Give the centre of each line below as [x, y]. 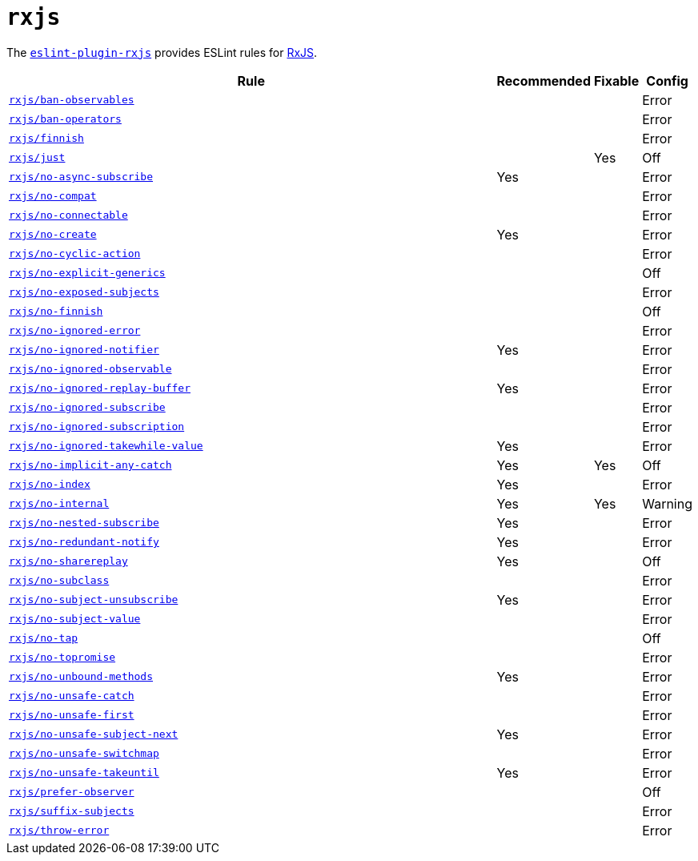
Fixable [616, 80]
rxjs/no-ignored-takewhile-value [106, 446]
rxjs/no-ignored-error [75, 331]
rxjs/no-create [53, 235]
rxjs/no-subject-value [75, 619]
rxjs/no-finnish [56, 312]
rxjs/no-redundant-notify [84, 542]
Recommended [544, 80]
